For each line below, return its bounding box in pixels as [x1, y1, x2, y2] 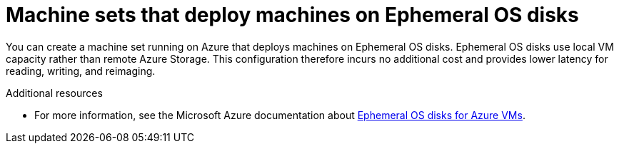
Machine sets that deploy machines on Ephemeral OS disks [6, 3, 579, 27]
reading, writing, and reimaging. [6, 64, 156, 77]
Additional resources [6, 86, 103, 99]
